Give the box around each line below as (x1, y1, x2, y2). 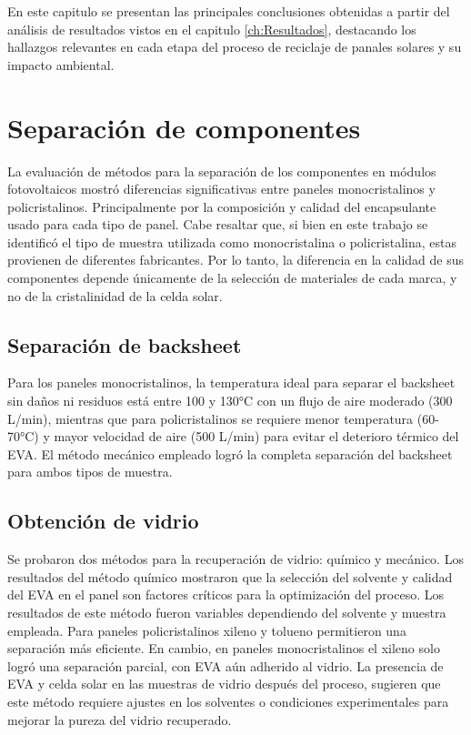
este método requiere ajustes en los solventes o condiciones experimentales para (7, 691, 449, 710)
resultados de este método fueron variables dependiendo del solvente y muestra (7, 603, 446, 621)
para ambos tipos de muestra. (7, 462, 173, 481)
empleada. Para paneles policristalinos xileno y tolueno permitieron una (7, 620, 406, 639)
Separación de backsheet (7, 330, 242, 358)
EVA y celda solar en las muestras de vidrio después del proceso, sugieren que (7, 674, 441, 693)
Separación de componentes (7, 108, 361, 146)
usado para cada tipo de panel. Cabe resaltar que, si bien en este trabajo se (7, 215, 428, 234)
